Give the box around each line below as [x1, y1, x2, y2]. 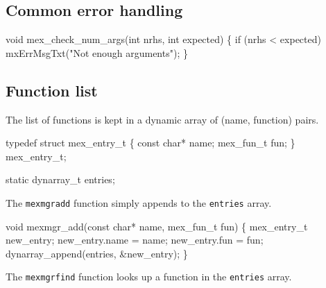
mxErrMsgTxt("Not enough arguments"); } [6, 45, 188, 60]
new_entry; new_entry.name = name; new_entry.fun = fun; [6, 232, 264, 247]
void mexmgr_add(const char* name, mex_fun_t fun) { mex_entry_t [6, 219, 308, 233]
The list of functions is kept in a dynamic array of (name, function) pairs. [6, 112, 319, 126]
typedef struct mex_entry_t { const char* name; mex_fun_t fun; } [6, 135, 295, 150]
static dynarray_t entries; [6, 172, 115, 187]
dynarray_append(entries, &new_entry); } [6, 246, 188, 260]
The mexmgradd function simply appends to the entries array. [6, 195, 272, 210]
